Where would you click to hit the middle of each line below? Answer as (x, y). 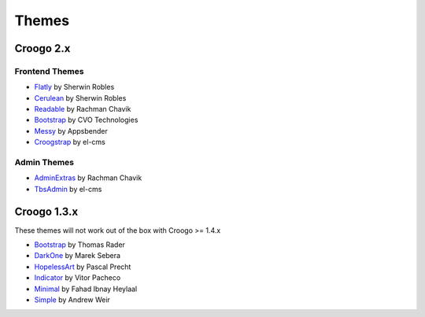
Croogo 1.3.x (46, 211)
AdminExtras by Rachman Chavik (88, 178)
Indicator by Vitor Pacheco (78, 278)
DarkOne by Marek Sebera (78, 256)
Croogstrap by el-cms (70, 142)
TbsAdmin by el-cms (68, 189)
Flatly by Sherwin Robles (74, 87)
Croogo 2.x (42, 48)
